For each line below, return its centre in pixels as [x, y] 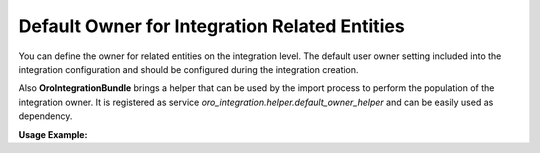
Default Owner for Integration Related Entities [211, 26]
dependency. [45, 116]
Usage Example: [53, 134]
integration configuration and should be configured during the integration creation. [188, 69]
